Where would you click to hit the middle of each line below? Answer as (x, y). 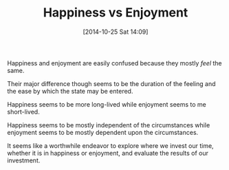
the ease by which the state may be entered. (70, 91)
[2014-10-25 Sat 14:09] (116, 32)
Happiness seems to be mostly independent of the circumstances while (109, 125)
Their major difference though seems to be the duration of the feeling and (111, 83)
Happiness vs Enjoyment (116, 13)
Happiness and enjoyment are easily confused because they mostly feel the (115, 63)
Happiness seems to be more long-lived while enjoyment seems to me (107, 104)
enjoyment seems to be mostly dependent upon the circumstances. (103, 132)
